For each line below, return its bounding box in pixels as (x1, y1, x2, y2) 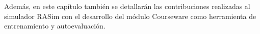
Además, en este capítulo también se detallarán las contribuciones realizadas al (4, 1, 250, 11)
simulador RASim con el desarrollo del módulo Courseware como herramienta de (4, 10, 256, 21)
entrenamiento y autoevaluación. (4, 20, 106, 31)
